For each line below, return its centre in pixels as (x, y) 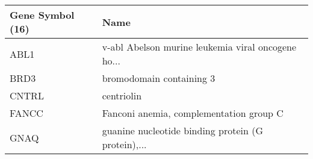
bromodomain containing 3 (159, 78)
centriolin (122, 95)
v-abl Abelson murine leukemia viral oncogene (199, 47)
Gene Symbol (42, 15)
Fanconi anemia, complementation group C (193, 113)
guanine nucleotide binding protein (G (183, 130)
